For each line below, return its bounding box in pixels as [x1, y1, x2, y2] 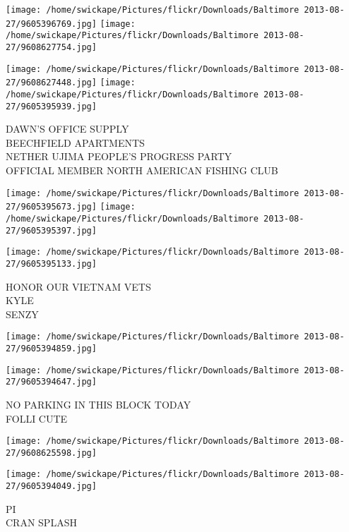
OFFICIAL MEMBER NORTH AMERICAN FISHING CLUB [6, 163, 278, 178]
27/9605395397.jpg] [6, 225, 97, 236]
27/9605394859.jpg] [6, 344, 97, 353]
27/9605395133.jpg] [6, 258, 97, 269]
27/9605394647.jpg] [6, 377, 97, 387]
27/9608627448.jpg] [6, 78, 97, 88]
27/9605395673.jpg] [6, 202, 97, 212]
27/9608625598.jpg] [6, 447, 97, 458]
